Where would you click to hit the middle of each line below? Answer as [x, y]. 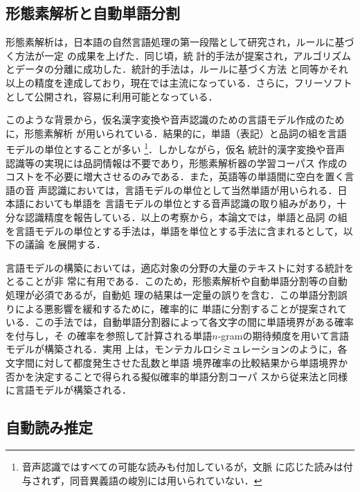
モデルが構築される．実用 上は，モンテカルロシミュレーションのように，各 [177, 349]
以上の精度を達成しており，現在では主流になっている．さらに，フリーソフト [179, 82]
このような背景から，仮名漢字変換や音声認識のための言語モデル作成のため [175, 120]
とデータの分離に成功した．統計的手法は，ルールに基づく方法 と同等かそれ [177, 69]
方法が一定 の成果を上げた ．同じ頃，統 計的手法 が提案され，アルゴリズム [183, 55]
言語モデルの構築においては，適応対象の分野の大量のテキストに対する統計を [180, 267]
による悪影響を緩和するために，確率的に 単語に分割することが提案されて [181, 308]
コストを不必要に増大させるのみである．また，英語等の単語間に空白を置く [175, 176]
